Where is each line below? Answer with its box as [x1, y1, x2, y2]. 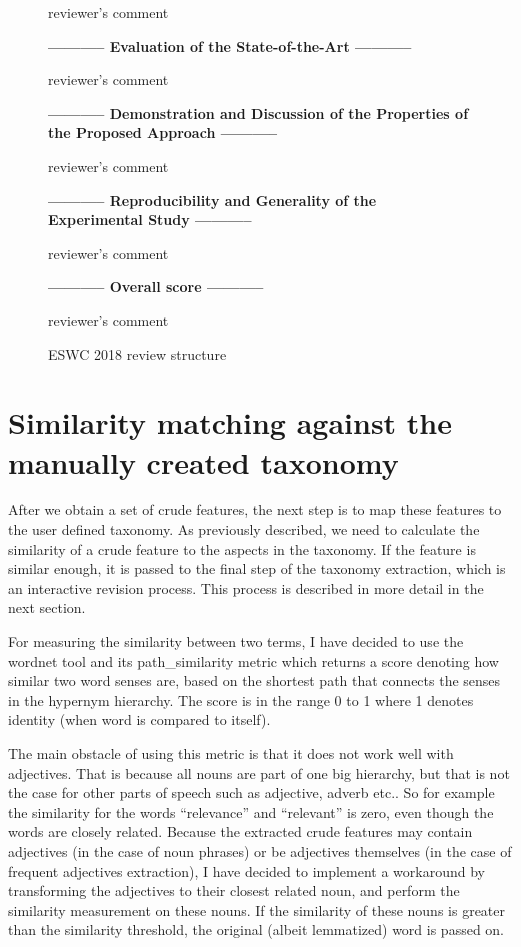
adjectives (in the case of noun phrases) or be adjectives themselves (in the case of [8, 840, 512, 861]
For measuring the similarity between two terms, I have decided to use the [8, 631, 464, 651]
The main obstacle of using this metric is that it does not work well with [8, 742, 454, 763]
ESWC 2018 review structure [48, 343, 227, 364]
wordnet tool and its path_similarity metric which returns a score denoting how [8, 650, 499, 671]
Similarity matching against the [8, 402, 452, 443]
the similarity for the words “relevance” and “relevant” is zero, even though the [8, 801, 494, 822]
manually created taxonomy [8, 441, 399, 482]
